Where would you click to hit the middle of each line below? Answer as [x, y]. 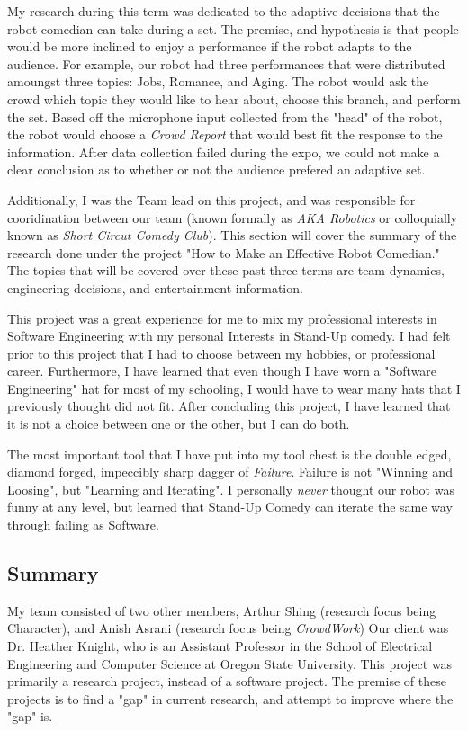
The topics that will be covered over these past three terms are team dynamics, [226, 270]
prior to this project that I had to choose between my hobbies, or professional [221, 353]
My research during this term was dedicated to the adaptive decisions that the [224, 11]
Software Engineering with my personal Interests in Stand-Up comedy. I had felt [229, 336]
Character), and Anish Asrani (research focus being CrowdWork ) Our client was [228, 628]
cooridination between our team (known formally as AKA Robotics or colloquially [233, 217]
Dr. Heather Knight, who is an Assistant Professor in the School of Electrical [220, 646]
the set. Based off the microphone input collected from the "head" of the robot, [225, 116]
